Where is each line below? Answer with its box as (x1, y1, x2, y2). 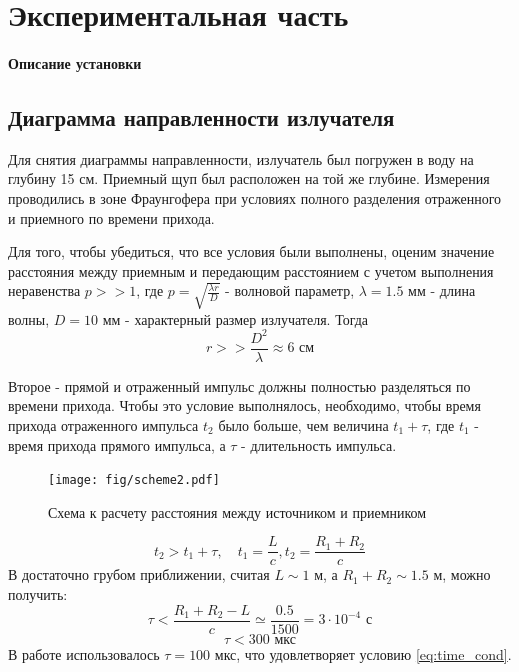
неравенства (8, 280, 81, 301)
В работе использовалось (8, 643, 160, 664)
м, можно (433, 564, 491, 585)
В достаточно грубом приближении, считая (8, 564, 270, 585)
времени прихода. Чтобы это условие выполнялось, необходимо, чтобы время (8, 395, 481, 416)
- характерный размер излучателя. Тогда (125, 308, 369, 329)
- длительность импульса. (241, 434, 397, 455)
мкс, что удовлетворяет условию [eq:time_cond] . (214, 643, 512, 664)
